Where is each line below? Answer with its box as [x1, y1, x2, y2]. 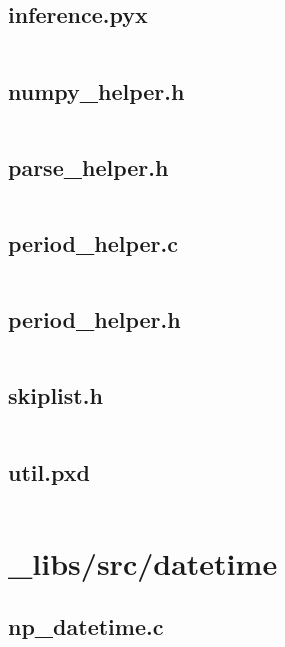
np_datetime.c [8, 611, 164, 642]
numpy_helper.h [8, 75, 185, 106]
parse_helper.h [8, 151, 169, 182]
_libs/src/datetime [8, 542, 278, 583]
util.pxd [8, 456, 90, 487]
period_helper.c [8, 228, 178, 258]
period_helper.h [8, 304, 181, 335]
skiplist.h [8, 380, 103, 411]
